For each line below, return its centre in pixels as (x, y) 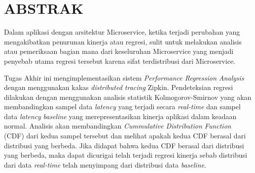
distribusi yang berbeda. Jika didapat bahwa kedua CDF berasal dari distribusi (124, 145)
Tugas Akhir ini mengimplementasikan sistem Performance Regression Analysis (124, 77)
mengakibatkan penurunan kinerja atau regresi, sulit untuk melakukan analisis (123, 41)
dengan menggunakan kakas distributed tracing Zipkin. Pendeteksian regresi (119, 87)
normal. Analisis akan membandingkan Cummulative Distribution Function (118, 126)
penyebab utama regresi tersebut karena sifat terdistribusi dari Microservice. (120, 61)
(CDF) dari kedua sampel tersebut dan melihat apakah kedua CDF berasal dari (125, 136)
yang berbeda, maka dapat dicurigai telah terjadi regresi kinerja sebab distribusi (126, 155)
